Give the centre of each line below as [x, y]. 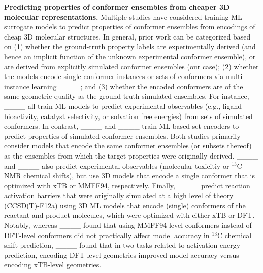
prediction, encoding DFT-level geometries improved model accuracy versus [122, 255]
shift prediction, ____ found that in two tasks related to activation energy [122, 245]
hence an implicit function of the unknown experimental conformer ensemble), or [130, 56]
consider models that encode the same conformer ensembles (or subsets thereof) [128, 146]
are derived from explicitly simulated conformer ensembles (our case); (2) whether [131, 66]
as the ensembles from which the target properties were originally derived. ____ [131, 155]
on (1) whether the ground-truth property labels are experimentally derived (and [130, 46]
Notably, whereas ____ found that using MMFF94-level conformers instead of [128, 225]
